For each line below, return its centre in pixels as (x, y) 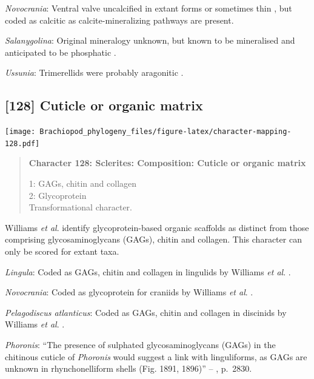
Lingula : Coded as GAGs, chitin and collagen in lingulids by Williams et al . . (148, 271)
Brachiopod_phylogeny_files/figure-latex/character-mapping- (165, 132)
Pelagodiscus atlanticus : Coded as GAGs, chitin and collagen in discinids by (146, 312)
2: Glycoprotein (58, 195)
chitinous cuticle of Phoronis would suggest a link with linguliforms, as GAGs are (156, 356)
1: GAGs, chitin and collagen (83, 183)
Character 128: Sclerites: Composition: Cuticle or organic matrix (167, 163)
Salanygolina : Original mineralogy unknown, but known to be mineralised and (150, 40)
